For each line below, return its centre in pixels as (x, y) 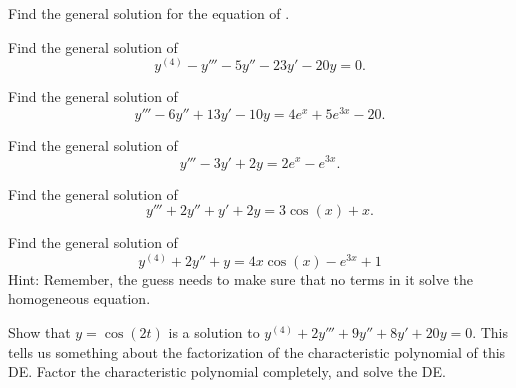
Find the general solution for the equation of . (149, 13)
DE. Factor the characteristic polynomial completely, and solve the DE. (227, 371)
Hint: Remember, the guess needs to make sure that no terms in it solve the (241, 278)
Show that (39, 331)
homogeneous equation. (79, 298)
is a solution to (214, 331)
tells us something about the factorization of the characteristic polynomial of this (257, 351)
